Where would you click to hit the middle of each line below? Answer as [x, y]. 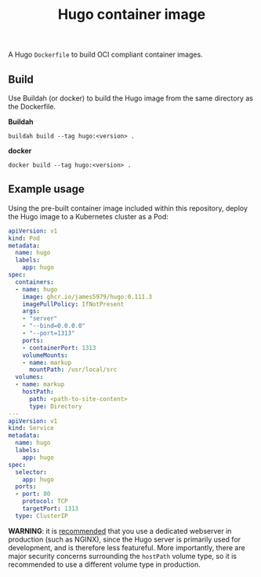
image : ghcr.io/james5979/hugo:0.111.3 [87, 296]
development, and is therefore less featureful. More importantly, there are [127, 547]
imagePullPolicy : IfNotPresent [73, 304]
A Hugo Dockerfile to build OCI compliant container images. [105, 55]
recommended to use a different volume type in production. [105, 564]
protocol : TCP [45, 502]
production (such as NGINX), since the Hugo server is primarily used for [125, 539]
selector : [31, 472]
